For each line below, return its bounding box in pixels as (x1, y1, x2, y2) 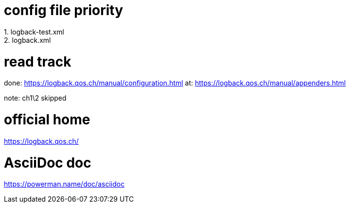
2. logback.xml (4, 35, 51, 44)
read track (4, 53, 71, 70)
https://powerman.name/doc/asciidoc (4, 180, 125, 189)
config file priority (4, 2, 123, 18)
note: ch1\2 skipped (4, 94, 67, 103)
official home (4, 111, 90, 128)
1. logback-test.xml (4, 27, 64, 36)
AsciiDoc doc (4, 154, 91, 171)
